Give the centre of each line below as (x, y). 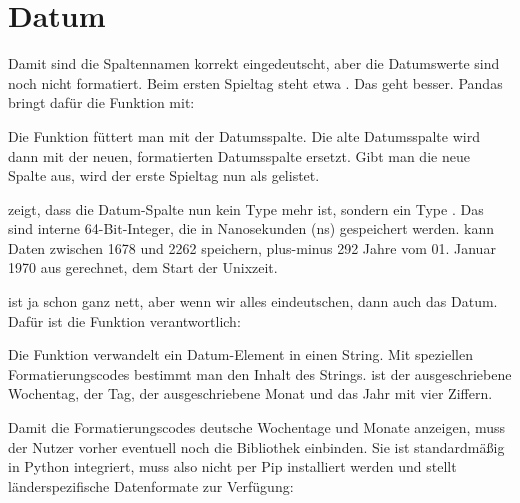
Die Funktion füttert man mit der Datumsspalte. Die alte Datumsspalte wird (244, 135)
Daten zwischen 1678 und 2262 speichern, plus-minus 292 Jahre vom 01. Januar (252, 247)
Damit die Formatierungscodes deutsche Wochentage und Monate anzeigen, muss (257, 427)
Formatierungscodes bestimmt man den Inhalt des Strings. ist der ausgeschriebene (260, 373)
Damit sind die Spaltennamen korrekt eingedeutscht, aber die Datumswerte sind (254, 63)
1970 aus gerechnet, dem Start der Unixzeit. (143, 267)
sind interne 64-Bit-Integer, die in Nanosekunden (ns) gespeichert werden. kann (251, 228)
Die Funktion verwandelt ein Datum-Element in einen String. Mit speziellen (240, 354)
